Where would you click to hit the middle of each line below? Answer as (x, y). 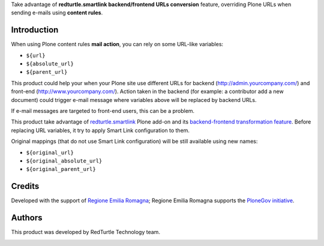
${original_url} (50, 152)
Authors (27, 218)
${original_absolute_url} (64, 161)
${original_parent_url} (61, 169)
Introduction (35, 30)
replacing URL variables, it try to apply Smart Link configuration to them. (100, 130)
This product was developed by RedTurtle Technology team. (85, 232)
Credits (25, 186)
